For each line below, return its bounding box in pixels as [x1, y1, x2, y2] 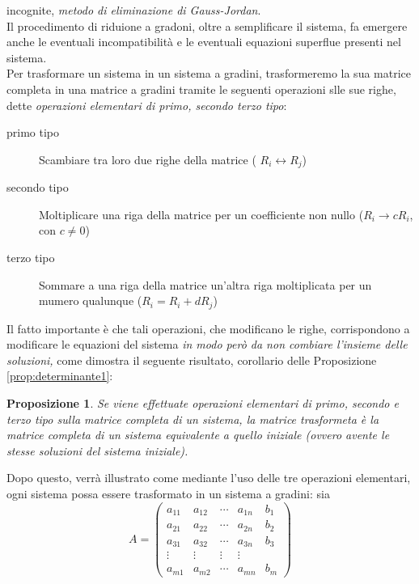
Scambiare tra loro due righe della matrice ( [39, 150, 256, 167]
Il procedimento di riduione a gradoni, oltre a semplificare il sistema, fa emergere [6, 17, 408, 34]
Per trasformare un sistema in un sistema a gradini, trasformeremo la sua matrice [6, 65, 411, 82]
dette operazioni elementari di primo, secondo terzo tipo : [6, 96, 287, 113]
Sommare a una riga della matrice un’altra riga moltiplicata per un [39, 276, 372, 293]
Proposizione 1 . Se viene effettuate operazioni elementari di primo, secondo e [6, 395, 399, 411]
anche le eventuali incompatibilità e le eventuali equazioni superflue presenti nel [6, 33, 401, 50]
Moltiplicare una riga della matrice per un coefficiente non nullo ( [39, 205, 364, 222]
